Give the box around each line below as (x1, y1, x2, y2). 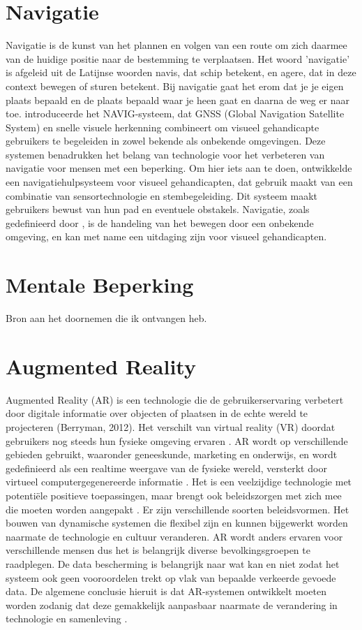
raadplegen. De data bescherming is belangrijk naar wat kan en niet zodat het (6, 557, 340, 571)
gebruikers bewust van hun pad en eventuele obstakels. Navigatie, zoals (6, 202, 310, 217)
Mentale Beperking (6, 270, 194, 299)
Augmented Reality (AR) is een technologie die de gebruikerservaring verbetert (6, 392, 344, 406)
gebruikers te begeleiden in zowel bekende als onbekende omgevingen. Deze (6, 133, 326, 148)
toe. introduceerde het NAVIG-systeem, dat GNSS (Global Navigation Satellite (6, 106, 345, 121)
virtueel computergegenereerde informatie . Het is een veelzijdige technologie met (6, 474, 352, 489)
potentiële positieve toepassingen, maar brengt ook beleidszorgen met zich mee (6, 488, 342, 503)
